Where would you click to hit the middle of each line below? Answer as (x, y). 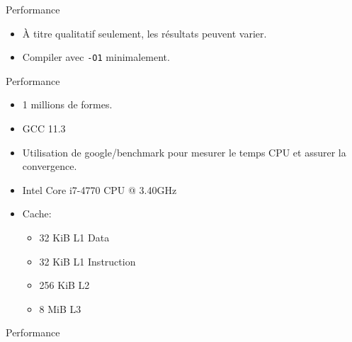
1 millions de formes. (67, 104)
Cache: (37, 213)
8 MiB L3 (60, 308)
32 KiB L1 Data (74, 237)
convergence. (50, 166)
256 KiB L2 (64, 285)
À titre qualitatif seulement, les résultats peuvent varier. (144, 33)
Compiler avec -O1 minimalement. (96, 57)
